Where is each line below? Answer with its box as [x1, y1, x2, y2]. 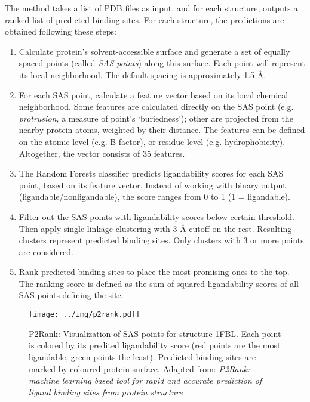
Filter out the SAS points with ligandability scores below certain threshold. [19, 210, 294, 222]
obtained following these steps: [5, 25, 116, 38]
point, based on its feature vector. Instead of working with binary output [19, 178, 286, 191]
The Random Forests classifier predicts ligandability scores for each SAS [19, 167, 284, 180]
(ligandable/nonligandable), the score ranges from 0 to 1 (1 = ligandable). [19, 190, 290, 203]
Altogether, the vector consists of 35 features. [19, 147, 185, 159]
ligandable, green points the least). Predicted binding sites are [29, 350, 256, 363]
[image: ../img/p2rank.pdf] [29, 310, 140, 319]
